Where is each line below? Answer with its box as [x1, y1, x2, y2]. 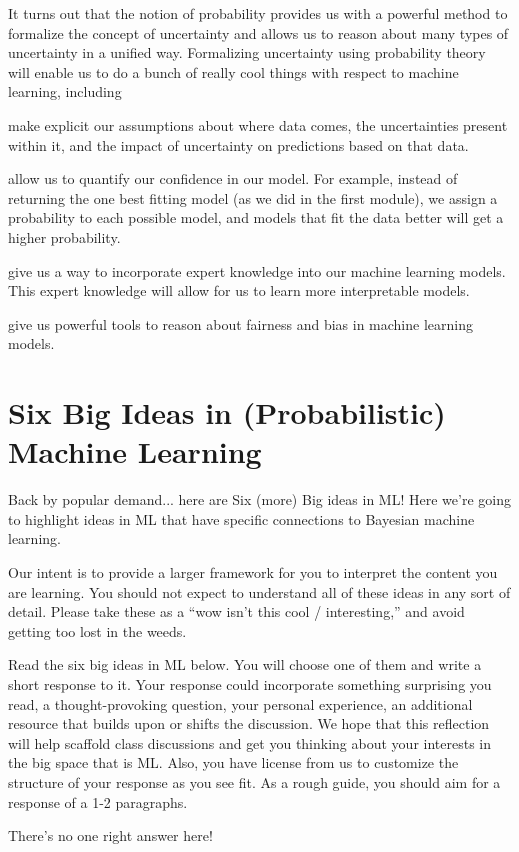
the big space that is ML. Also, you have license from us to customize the [8, 752, 459, 773]
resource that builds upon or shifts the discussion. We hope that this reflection [8, 713, 490, 734]
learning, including [8, 81, 122, 102]
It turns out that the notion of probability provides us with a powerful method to [8, 3, 508, 23]
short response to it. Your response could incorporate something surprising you [8, 673, 492, 694]
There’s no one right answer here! [8, 825, 213, 846]
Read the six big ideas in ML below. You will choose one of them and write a [8, 654, 482, 675]
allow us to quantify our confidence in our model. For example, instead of [8, 168, 458, 189]
